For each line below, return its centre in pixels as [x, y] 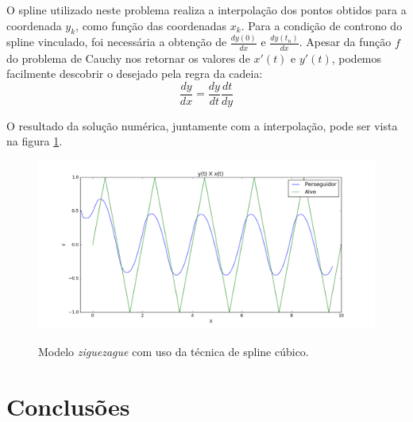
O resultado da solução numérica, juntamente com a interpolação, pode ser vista [202, 125]
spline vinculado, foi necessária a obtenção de [117, 42]
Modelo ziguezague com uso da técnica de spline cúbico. [174, 351]
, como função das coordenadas [151, 25]
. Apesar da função [345, 42]
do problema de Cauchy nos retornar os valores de [128, 58]
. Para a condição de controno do [322, 25]
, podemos [357, 58]
